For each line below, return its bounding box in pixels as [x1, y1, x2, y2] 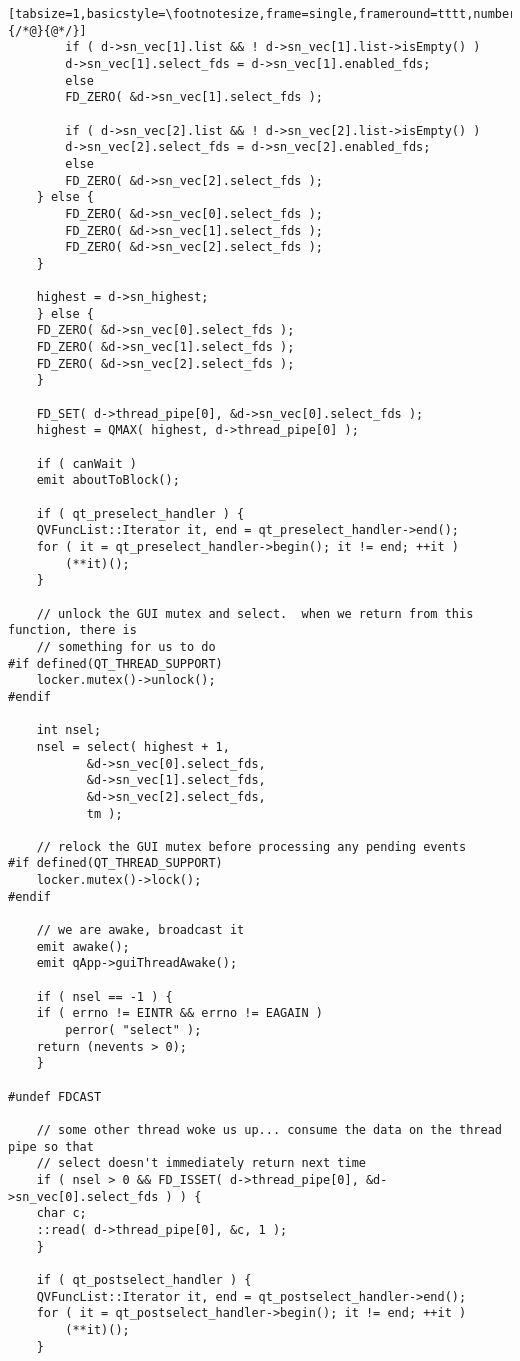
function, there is [8, 623, 137, 638]
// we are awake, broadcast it [36, 923, 245, 938]
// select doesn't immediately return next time [36, 1156, 366, 1171]
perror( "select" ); [65, 1023, 202, 1038]
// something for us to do [36, 639, 216, 654]
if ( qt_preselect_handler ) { [36, 506, 245, 521]
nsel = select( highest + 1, [36, 739, 230, 754]
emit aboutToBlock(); [36, 473, 180, 488]
